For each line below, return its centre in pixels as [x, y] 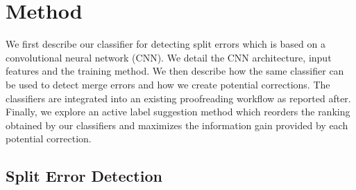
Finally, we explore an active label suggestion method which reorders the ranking [178, 112]
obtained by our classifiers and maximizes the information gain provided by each [177, 125]
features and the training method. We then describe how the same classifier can [175, 71]
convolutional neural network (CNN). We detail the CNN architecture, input [169, 57]
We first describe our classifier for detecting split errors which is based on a [166, 44]
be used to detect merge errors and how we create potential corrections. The [168, 84]
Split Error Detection [84, 176]
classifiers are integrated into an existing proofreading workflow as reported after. [178, 98]
